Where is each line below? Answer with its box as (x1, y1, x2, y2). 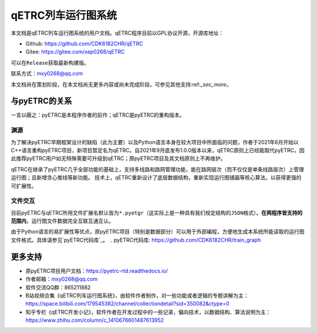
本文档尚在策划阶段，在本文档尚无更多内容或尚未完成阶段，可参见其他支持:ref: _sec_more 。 (11, 81, 232, 88)
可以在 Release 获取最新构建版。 (11, 59, 90, 66)
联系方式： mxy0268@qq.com (11, 70, 83, 77)
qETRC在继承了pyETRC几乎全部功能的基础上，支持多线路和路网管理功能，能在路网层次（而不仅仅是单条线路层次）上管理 (11, 165, 305, 173)
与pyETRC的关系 (11, 96, 72, 106)
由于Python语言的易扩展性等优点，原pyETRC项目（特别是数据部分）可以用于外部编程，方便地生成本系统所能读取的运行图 (11, 228, 305, 235)
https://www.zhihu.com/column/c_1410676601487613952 (25, 317, 164, 324)
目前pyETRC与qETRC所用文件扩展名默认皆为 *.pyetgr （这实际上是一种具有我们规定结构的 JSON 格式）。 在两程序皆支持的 (11, 209, 303, 216)
